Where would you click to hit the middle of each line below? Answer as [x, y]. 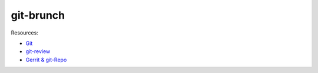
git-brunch [38, 15]
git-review [38, 51]
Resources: [24, 33]
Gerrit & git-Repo [46, 60]
